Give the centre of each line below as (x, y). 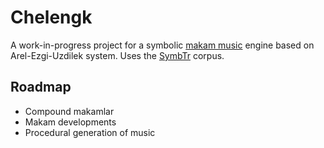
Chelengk (51, 17)
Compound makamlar (69, 111)
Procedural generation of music (90, 132)
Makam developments (70, 122)
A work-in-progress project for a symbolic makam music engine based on (162, 45)
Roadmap (41, 87)
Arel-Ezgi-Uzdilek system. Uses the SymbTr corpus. (117, 55)
